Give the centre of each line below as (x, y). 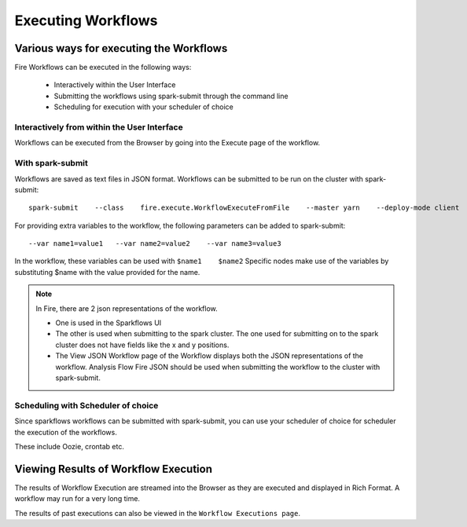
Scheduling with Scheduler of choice (86, 405)
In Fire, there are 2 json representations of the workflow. (127, 308)
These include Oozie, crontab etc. (70, 446)
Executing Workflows (86, 20)
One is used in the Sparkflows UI (108, 323)
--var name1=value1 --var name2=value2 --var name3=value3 (155, 244)
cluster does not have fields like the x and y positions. (142, 345)
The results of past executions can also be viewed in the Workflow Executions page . (158, 513)
